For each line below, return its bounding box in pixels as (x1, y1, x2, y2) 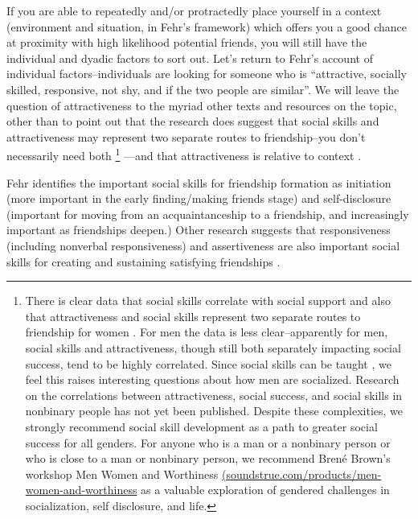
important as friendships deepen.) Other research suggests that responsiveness (6, 221, 391, 238)
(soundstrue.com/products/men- (221, 465, 382, 482)
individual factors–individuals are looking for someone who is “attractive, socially (6, 65, 407, 82)
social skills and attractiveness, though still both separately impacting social (25, 339, 401, 356)
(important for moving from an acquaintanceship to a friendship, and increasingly (6, 205, 409, 222)
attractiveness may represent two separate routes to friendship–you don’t (6, 128, 366, 145)
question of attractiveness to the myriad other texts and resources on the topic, (6, 97, 397, 113)
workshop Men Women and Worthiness (25, 465, 219, 482)
